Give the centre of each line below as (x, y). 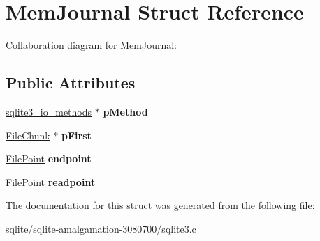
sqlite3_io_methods (49, 111)
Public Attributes (71, 83)
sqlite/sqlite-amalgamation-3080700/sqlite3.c (101, 228)
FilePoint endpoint (49, 158)
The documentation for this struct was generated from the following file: (160, 205)
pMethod (125, 111)
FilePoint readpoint (51, 181)
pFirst (76, 135)
